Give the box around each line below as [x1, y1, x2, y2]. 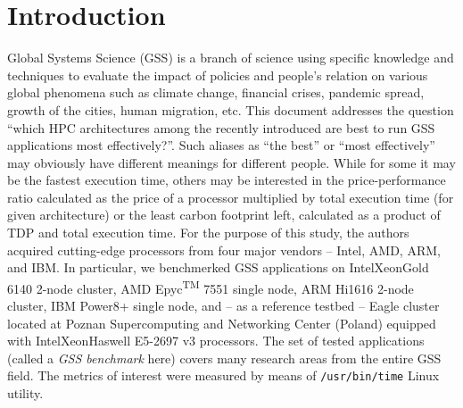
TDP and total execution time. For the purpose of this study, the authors [7, 223, 409, 242]
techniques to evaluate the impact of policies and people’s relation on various [7, 65, 428, 84]
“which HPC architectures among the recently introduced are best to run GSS [7, 118, 435, 137]
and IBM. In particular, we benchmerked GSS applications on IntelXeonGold [7, 258, 429, 277]
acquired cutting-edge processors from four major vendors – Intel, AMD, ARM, [7, 240, 441, 259]
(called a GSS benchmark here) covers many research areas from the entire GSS [7, 348, 442, 367]
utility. [7, 384, 44, 403]
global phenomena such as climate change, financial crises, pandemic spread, [7, 83, 425, 102]
